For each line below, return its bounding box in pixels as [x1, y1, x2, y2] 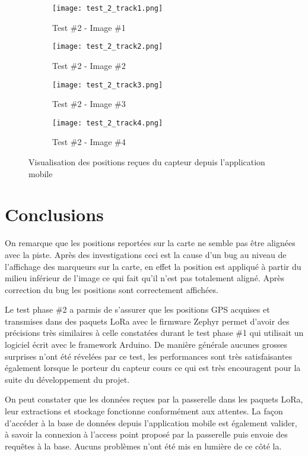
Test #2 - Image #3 [52, 98, 126, 110]
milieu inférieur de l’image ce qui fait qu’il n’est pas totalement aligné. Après [5, 272, 284, 284]
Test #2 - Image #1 [52, 21, 126, 33]
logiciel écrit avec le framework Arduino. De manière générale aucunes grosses [5, 338, 287, 351]
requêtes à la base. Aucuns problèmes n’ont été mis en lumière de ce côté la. [5, 439, 282, 452]
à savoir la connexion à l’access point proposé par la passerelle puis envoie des [5, 428, 288, 441]
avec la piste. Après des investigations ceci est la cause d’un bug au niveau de [5, 248, 287, 260]
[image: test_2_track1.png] [52, 4, 163, 12]
